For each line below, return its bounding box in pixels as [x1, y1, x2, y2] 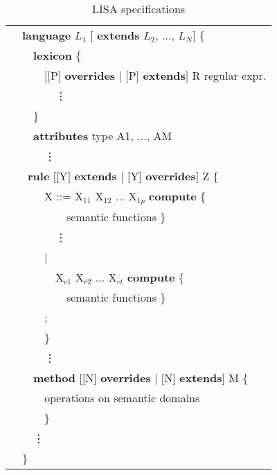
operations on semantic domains [44, 389, 200, 406]
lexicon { [33, 47, 82, 63]
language [22, 27, 71, 43]
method [33, 369, 76, 386]
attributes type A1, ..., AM [33, 128, 172, 144]
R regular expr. [192, 67, 267, 83]
